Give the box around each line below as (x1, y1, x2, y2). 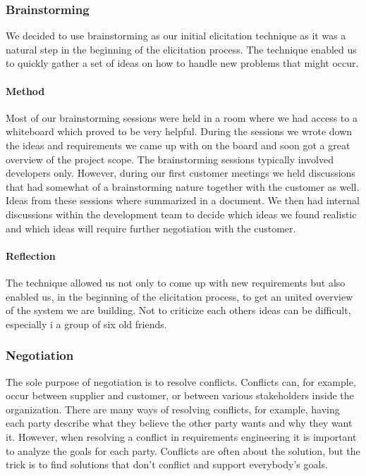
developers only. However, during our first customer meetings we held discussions (6, 165, 355, 180)
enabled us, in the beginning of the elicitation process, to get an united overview (6, 289, 353, 303)
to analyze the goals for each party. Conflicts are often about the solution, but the (6, 443, 360, 458)
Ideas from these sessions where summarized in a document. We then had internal (6, 193, 360, 208)
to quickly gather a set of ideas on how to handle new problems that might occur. (6, 56, 359, 70)
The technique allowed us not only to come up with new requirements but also (6, 275, 346, 289)
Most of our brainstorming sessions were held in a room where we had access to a (6, 110, 358, 125)
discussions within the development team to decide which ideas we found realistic (6, 206, 357, 221)
